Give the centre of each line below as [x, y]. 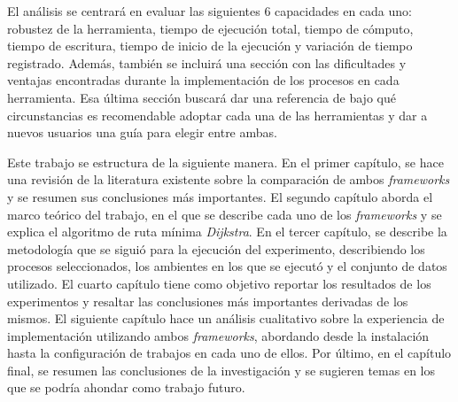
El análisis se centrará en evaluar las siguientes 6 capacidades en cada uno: [210, 11]
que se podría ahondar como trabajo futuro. [126, 387]
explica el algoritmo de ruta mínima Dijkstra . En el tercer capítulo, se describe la [227, 232]
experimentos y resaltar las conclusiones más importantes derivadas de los [208, 301]
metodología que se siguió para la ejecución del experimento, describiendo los [216, 248]
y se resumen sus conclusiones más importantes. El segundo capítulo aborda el [220, 196]
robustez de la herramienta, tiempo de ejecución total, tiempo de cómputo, [210, 28]
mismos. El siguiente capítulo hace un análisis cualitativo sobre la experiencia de [226, 318]
